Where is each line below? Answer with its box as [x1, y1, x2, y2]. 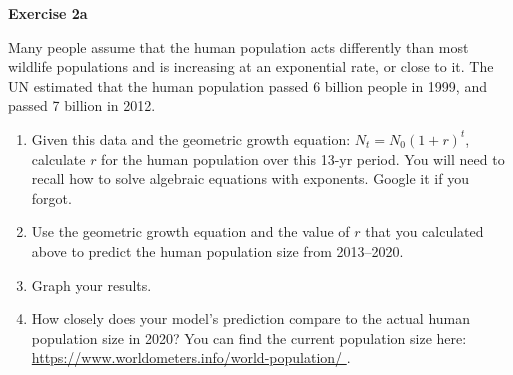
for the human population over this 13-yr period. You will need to [101, 148, 505, 169]
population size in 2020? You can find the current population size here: [31, 327, 467, 348]
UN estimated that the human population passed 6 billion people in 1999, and [8, 75, 487, 96]
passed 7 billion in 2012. [8, 95, 156, 116]
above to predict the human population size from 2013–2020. [31, 240, 404, 261]
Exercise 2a [8, 3, 88, 23]
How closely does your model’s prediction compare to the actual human [31, 308, 471, 329]
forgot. [31, 187, 72, 208]
